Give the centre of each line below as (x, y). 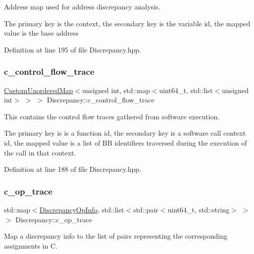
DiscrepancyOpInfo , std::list (82, 209)
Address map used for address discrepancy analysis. (82, 6)
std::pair (146, 209)
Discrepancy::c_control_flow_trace (101, 100)
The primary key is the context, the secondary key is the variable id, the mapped (127, 23)
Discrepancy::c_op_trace (54, 219)
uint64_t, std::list (186, 90)
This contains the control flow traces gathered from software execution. (112, 116)
